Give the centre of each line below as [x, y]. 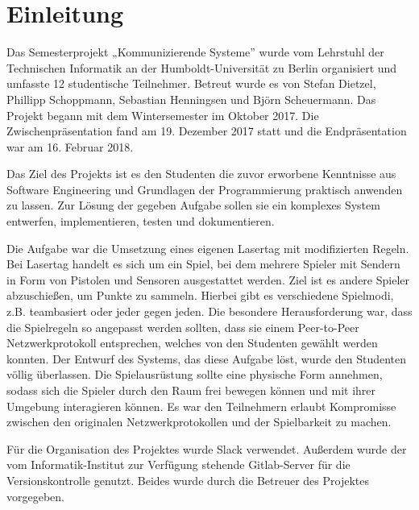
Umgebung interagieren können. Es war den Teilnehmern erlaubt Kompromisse [201, 406]
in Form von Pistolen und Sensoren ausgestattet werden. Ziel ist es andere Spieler [208, 279]
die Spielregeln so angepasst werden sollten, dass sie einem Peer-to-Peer [183, 327]
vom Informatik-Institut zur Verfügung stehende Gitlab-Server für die [178, 464]
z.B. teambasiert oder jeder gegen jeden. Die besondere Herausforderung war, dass [209, 311]
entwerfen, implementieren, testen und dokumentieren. [141, 221]
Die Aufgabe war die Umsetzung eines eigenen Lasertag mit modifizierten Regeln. [208, 248]
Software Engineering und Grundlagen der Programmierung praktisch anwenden [205, 189]
